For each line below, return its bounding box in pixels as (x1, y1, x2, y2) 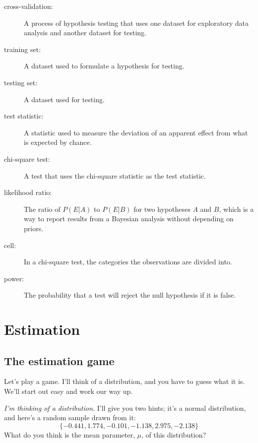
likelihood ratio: (4, 187, 52, 197)
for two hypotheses (133, 203, 191, 214)
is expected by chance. (24, 137, 92, 147)
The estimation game (4, 353, 115, 368)
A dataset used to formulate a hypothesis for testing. (24, 61, 185, 71)
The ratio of (24, 203, 61, 214)
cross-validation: (4, 1, 53, 11)
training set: (4, 44, 41, 54)
